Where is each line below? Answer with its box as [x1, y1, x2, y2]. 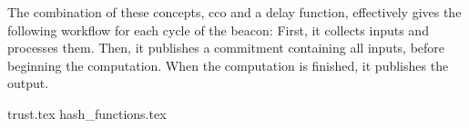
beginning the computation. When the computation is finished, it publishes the [7, 55, 449, 74]
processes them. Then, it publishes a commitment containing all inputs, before [7, 38, 445, 57]
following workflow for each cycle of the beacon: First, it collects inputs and [7, 20, 429, 39]
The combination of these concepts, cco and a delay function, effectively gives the [7, 3, 462, 21]
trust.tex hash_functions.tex [7, 103, 167, 123]
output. [7, 74, 49, 93]
